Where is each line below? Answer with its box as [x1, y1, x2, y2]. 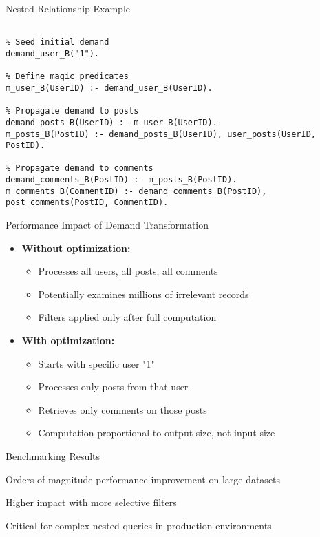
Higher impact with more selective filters [6, 495, 177, 509]
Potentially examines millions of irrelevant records [38, 286, 249, 301]
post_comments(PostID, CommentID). [6, 198, 169, 208]
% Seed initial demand [6, 37, 109, 48]
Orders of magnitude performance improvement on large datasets [6, 472, 281, 486]
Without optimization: [21, 240, 131, 255]
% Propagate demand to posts [6, 106, 139, 116]
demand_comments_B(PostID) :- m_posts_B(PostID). [6, 175, 237, 185]
